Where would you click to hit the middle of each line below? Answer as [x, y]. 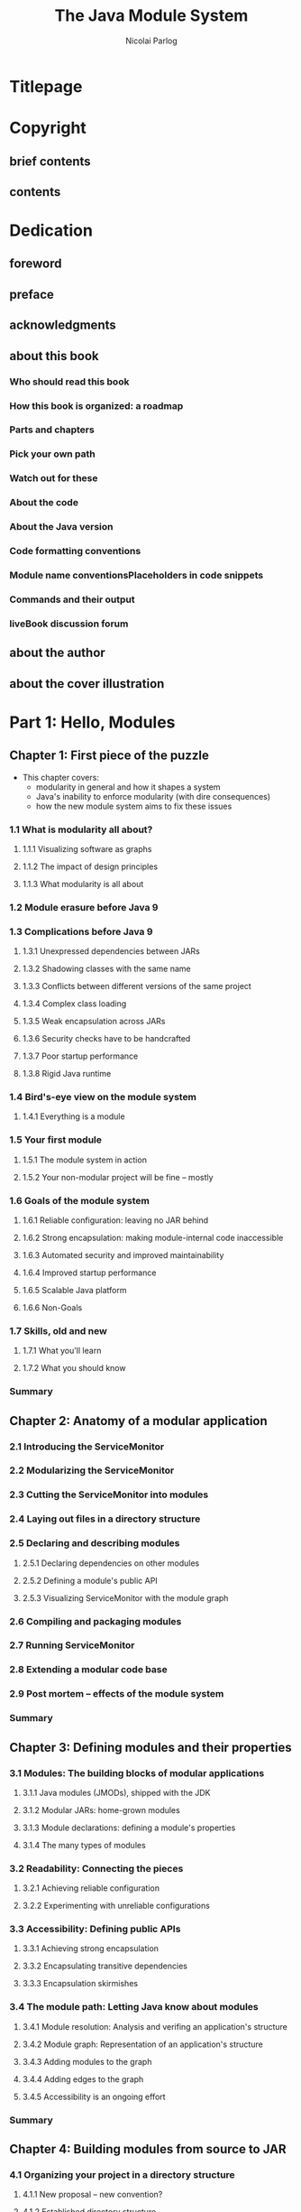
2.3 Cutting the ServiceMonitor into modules [109, 1495]
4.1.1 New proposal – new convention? [92, 2195]
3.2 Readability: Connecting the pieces [96, 1868]
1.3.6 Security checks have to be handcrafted [106, 1039]
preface [32, 294]
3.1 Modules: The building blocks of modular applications [137, 1772]
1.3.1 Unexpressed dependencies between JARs [111, 951]
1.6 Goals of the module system [80, 1200]
